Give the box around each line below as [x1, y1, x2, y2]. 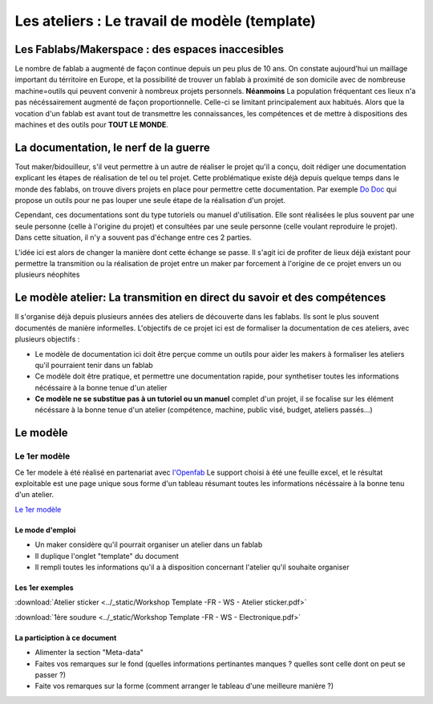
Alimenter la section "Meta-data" [34, 648, 144, 657]
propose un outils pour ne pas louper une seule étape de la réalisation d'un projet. [14, 196, 286, 205]
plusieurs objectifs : [14, 334, 80, 344]
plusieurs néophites [14, 269, 80, 280]
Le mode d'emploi [14, 525, 76, 535]
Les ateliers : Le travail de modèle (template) [14, 12, 317, 30]
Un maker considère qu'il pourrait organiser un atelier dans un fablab [34, 540, 263, 549]
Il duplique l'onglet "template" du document [34, 551, 180, 560]
